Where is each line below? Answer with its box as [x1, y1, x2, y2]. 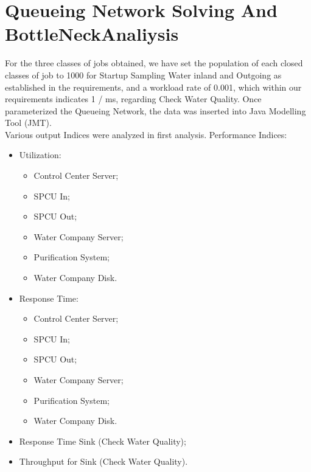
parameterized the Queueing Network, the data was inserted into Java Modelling [5, 104, 306, 117]
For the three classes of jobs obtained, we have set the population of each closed [5, 57, 303, 69]
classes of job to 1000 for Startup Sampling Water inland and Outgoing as [5, 68, 282, 81]
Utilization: [19, 148, 61, 161]
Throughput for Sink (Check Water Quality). [19, 455, 188, 468]
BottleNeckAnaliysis [5, 21, 179, 46]
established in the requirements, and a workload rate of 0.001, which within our [5, 80, 302, 93]
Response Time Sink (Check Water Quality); [19, 434, 186, 447]
